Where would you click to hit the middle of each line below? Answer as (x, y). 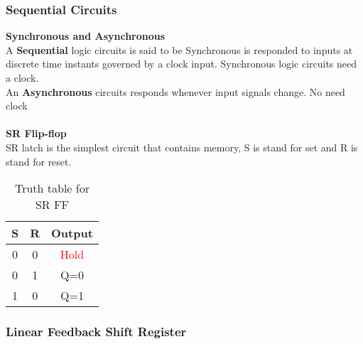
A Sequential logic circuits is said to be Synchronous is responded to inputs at (179, 49)
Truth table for (52, 188)
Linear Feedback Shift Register (96, 332)
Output (72, 233)
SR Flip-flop (36, 133)
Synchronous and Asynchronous (86, 36)
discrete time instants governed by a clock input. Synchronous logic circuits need (181, 64)
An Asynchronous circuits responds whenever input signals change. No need (175, 91)
